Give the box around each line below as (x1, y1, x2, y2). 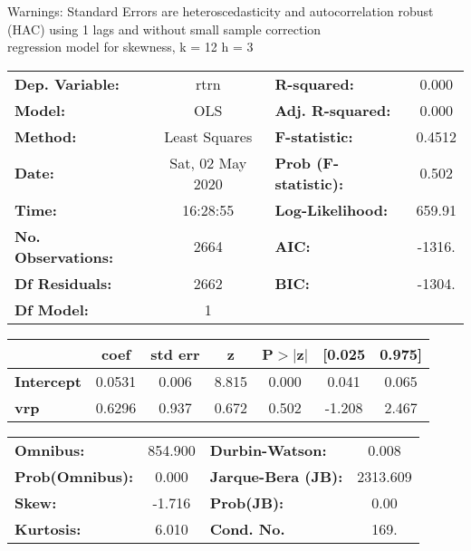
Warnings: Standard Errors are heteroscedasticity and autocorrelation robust (7, 2, 434, 20)
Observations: (14, 246, 114, 267)
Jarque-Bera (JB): (209, 465, 343, 487)
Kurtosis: (14, 517, 82, 539)
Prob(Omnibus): (14, 465, 134, 487)
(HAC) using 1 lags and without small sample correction (7, 19, 322, 38)
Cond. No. (209, 517, 285, 539)
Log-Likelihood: (274, 198, 389, 220)
